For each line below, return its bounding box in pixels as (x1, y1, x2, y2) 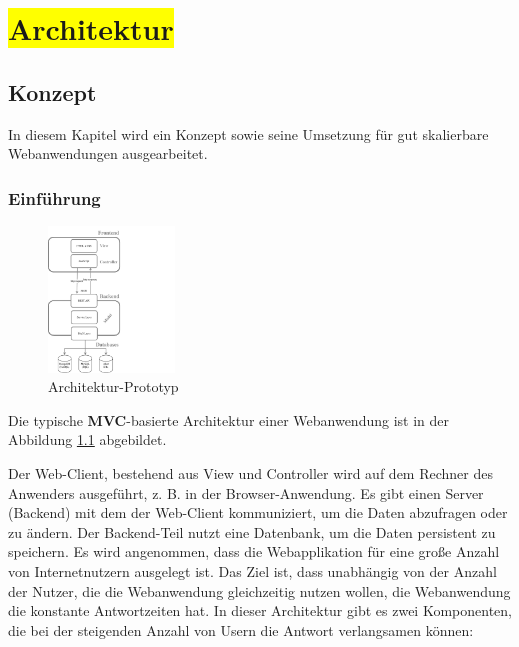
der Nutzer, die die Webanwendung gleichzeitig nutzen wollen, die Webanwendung (8, 580, 511, 601)
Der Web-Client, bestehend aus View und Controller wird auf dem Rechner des (8, 463, 493, 484)
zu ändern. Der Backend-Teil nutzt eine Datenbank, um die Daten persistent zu (8, 521, 496, 542)
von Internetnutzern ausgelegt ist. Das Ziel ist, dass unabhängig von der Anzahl (8, 560, 497, 581)
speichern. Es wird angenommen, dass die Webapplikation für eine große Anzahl (8, 541, 500, 562)
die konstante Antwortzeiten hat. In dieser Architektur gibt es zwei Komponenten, (8, 600, 512, 621)
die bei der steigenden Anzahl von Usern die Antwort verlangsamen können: (8, 619, 474, 640)
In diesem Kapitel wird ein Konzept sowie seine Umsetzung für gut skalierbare (8, 123, 489, 144)
